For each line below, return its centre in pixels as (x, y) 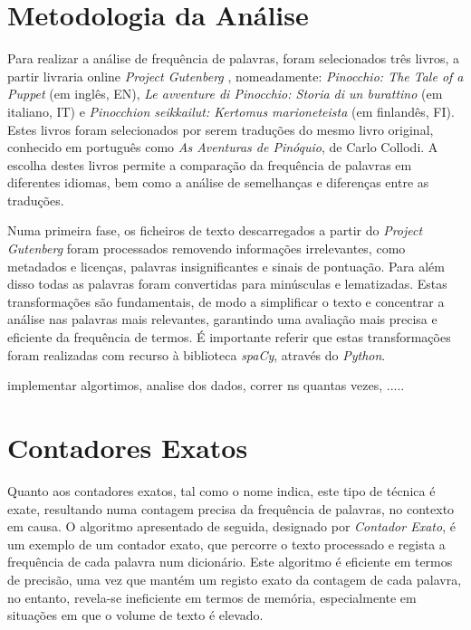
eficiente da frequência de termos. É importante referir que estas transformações (229, 337)
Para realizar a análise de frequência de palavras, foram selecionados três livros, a (234, 58)
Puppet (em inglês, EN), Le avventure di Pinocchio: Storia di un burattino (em (225, 94)
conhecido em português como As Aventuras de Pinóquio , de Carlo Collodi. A (223, 147)
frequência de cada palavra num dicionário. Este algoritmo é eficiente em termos (230, 562)
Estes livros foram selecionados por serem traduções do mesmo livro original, (221, 129)
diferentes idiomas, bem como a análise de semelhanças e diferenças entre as (218, 182)
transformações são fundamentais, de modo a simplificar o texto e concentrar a (226, 301)
